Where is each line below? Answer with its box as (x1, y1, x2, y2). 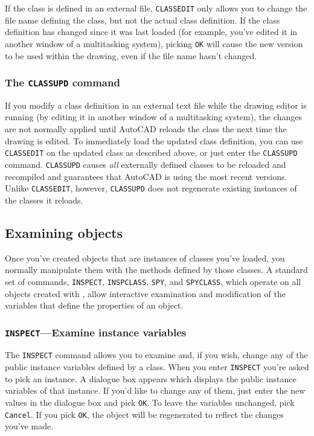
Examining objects (5, 223, 123, 242)
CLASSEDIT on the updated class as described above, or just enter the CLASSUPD (5, 146, 298, 159)
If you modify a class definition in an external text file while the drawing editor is (5, 98, 307, 111)
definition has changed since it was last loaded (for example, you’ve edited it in (5, 25, 298, 38)
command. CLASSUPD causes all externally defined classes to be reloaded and (5, 158, 286, 170)
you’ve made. (5, 420, 54, 432)
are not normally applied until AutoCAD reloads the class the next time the (5, 123, 287, 135)
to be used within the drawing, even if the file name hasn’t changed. (5, 49, 257, 62)
